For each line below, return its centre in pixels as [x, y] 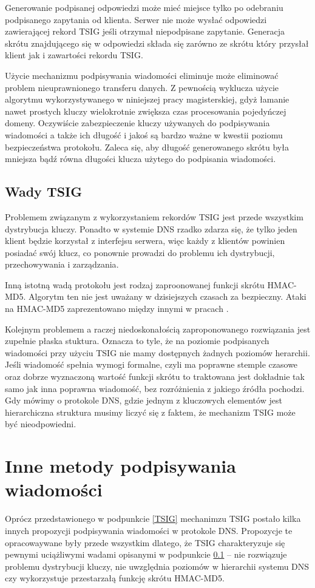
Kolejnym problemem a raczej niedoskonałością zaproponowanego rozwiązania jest [158, 329]
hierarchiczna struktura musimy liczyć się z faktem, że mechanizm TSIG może [150, 412]
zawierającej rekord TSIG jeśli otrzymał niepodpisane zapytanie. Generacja [145, 31]
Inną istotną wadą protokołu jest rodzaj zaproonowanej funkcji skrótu [135, 284]
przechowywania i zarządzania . [62, 264]
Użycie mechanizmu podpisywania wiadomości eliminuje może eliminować [142, 75]
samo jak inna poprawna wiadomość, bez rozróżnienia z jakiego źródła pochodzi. [155, 388]
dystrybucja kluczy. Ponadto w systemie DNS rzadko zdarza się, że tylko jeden [151, 228]
